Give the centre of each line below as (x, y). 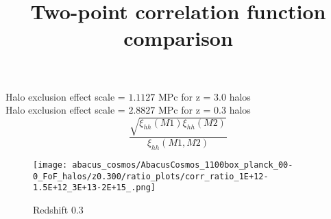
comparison (178, 38)
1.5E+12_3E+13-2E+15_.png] (94, 188)
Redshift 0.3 (58, 210)
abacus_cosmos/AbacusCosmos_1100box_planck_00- (183, 165)
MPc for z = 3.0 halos (204, 96)
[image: (50, 165)
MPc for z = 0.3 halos (204, 110)
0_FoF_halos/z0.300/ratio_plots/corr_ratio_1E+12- (151, 176)
